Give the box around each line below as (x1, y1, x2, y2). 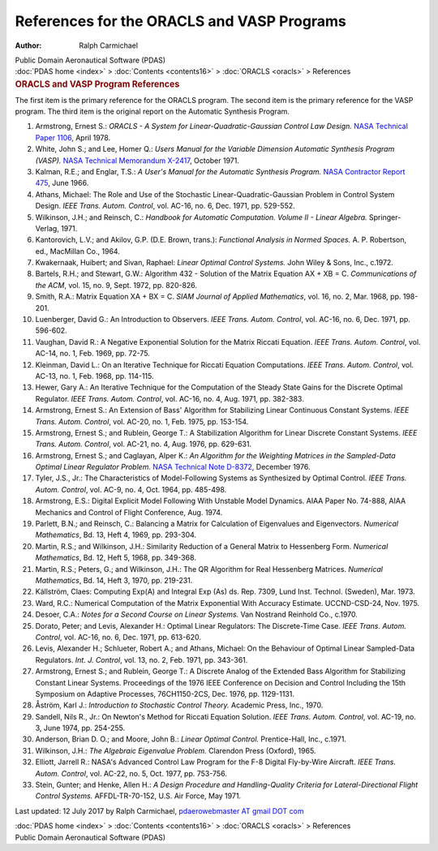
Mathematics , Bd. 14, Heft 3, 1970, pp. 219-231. (35, 576, 193, 585)
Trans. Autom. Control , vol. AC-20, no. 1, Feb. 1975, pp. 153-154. (35, 416, 249, 426)
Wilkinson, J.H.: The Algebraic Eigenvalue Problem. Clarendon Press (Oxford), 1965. (35, 746, 316, 755)
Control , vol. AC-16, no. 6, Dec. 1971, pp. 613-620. (35, 632, 202, 642)
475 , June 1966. (35, 178, 89, 188)
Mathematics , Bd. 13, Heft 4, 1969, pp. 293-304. (35, 530, 197, 539)
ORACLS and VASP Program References (15, 78, 180, 89)
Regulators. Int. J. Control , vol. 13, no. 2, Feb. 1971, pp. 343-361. (35, 655, 248, 664)
